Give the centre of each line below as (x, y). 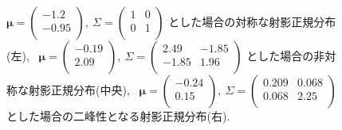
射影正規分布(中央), (79, 90)
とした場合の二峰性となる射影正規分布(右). (118, 116)
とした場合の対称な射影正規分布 (252, 21)
